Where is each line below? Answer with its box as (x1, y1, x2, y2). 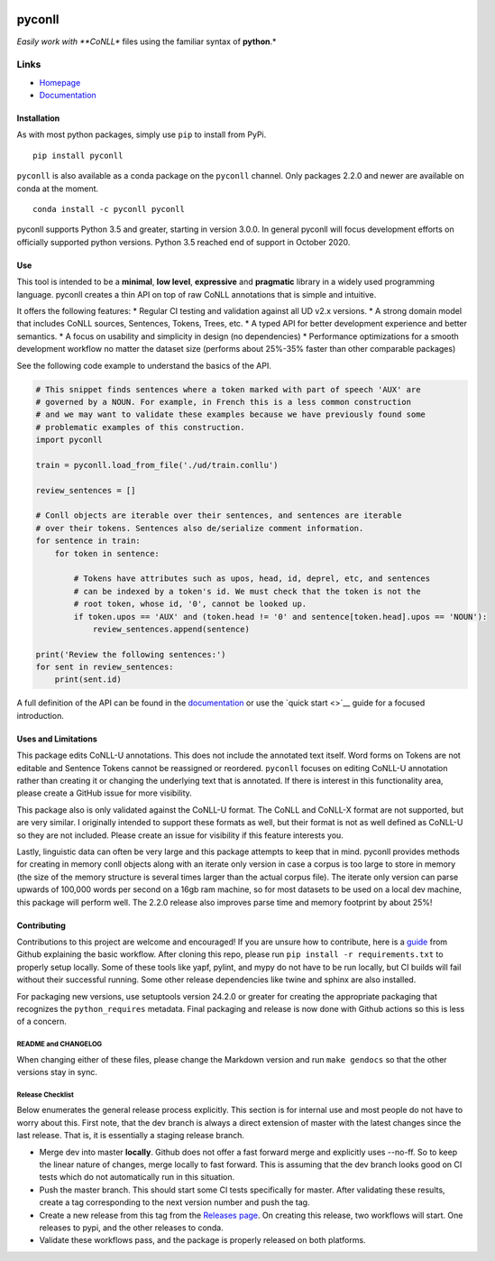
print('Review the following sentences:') (35, 649, 226, 659)
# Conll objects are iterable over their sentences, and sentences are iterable (35, 511, 402, 520)
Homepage (39, 77, 81, 87)
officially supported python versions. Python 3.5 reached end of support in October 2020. (16, 236, 351, 247)
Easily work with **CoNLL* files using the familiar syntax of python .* (16, 36, 277, 47)
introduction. (16, 710, 65, 721)
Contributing (16, 920, 67, 931)
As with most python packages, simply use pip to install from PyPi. (16, 129, 267, 140)
